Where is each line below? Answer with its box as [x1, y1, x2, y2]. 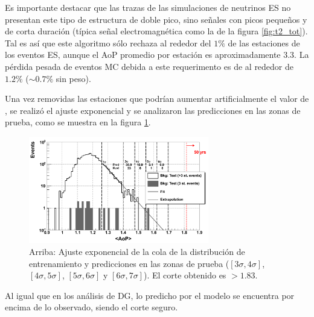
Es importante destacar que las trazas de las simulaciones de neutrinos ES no [5, 1, 291, 13]
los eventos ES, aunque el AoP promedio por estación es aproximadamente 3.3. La [5, 48, 309, 61]
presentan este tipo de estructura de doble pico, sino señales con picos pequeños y [5, 13, 307, 25]
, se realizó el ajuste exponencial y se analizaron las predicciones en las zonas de [5, 104, 301, 116]
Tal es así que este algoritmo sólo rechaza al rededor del [5, 36, 211, 49]
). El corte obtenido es [143, 269, 226, 281]
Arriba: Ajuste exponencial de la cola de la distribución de [29, 245, 245, 258]
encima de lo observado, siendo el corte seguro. [5, 301, 178, 313]
